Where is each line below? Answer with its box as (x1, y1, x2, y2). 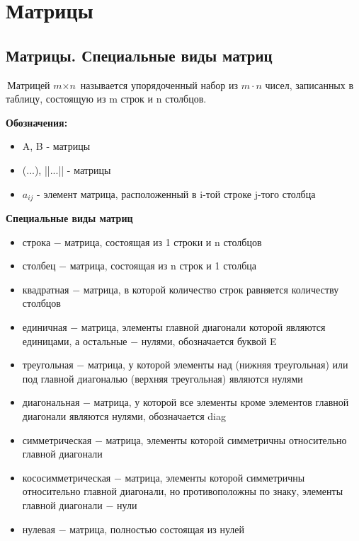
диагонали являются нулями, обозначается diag (22, 408, 226, 423)
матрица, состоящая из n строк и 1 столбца (69, 258, 256, 273)
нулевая (22, 525, 55, 535)
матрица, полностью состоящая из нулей (69, 521, 245, 536)
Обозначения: (6, 115, 68, 129)
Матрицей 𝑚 (7, 81, 62, 91)
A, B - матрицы (22, 139, 91, 153)
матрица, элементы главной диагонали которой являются (81, 319, 326, 334)
